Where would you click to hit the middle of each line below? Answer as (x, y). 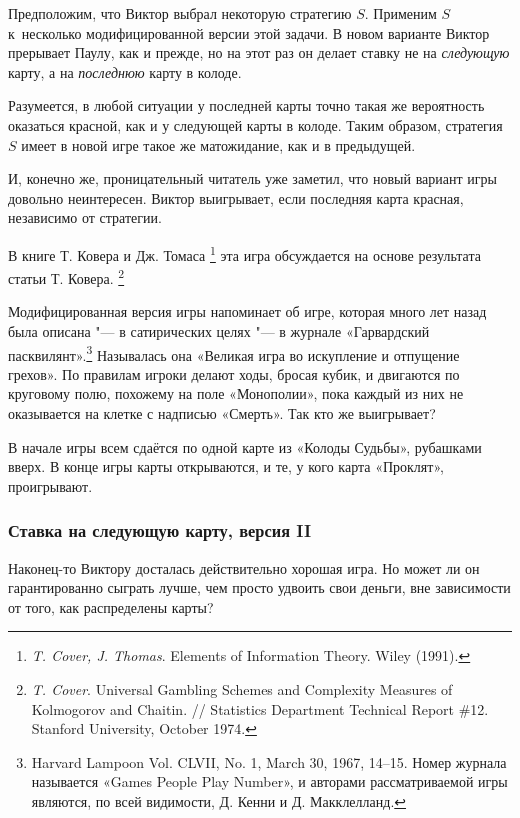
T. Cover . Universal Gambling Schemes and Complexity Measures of (242, 689)
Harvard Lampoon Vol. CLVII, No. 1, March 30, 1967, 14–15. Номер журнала (269, 761)
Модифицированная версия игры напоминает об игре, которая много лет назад (247, 311)
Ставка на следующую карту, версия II (160, 530)
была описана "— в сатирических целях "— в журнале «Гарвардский (219, 331)
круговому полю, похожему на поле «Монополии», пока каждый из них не (236, 393)
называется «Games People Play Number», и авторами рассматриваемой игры (269, 781)
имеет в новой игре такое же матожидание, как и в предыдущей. (218, 144)
